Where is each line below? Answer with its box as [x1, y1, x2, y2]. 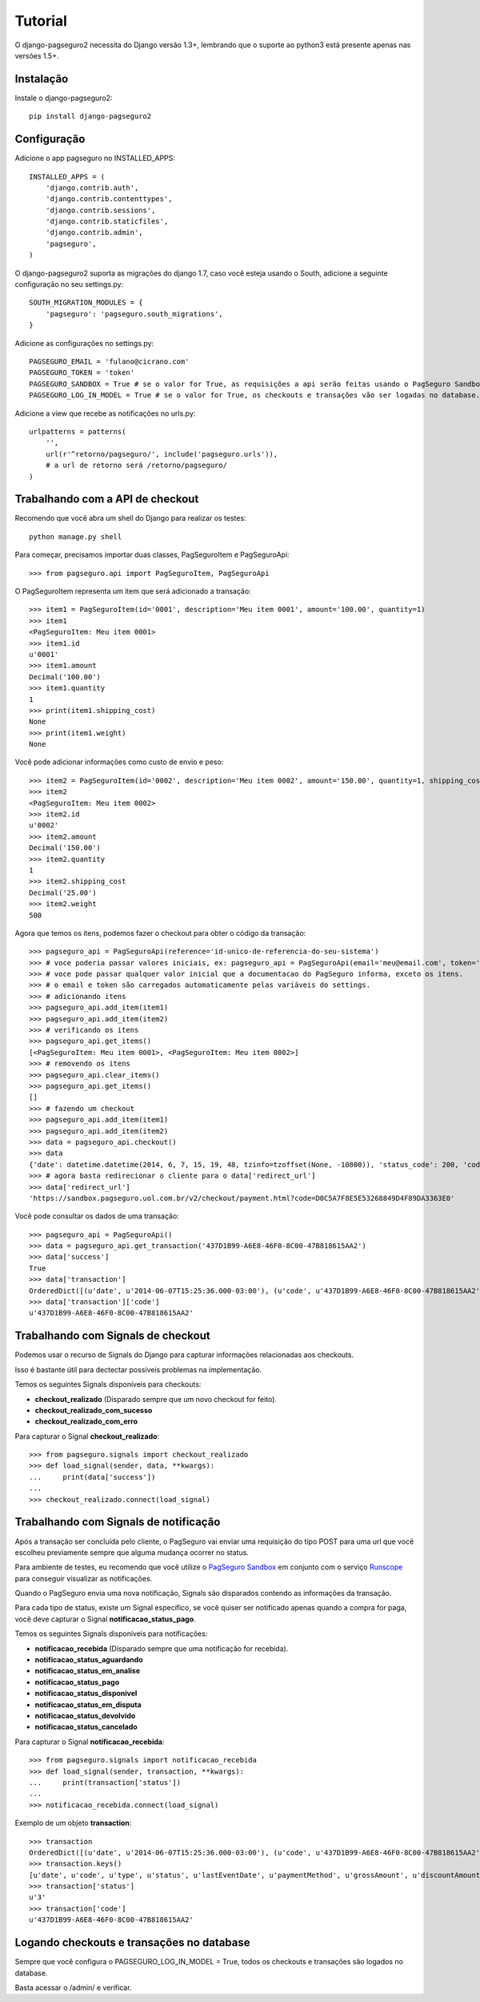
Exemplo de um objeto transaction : [14, 1819, 132, 1828]
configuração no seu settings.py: [14, 280, 124, 289]
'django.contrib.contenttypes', [45, 195, 173, 203]
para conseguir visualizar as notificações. [14, 1573, 153, 1583]
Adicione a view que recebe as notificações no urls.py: [14, 409, 196, 418]
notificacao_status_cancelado [34, 1722, 138, 1732]
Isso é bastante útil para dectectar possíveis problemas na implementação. [14, 1364, 262, 1374]
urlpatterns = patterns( [29, 427, 126, 436]
